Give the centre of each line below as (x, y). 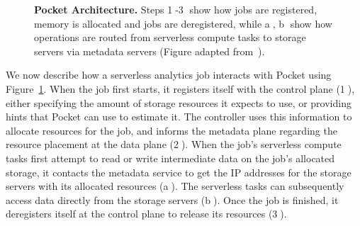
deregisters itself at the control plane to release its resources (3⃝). (146, 214)
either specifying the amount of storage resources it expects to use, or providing (179, 102)
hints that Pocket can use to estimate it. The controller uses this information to (179, 117)
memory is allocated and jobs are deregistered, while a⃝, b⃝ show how (183, 23)
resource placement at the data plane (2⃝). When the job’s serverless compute (174, 144)
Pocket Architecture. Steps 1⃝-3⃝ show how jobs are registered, (176, 9)
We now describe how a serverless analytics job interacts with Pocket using (169, 75)
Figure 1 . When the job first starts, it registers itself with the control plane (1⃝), (180, 88)
